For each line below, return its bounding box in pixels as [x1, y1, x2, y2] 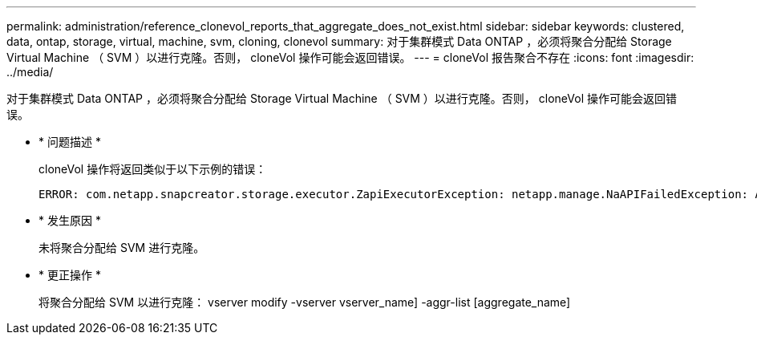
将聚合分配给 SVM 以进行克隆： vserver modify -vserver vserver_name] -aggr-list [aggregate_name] [38, 295, 571, 309]
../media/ [6, 65, 54, 79]
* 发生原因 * [38, 213, 101, 227]
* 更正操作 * [38, 268, 101, 282]
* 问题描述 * [38, 135, 101, 148]
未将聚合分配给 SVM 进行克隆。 [38, 241, 205, 254]
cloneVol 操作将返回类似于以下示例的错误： [38, 162, 267, 176]
